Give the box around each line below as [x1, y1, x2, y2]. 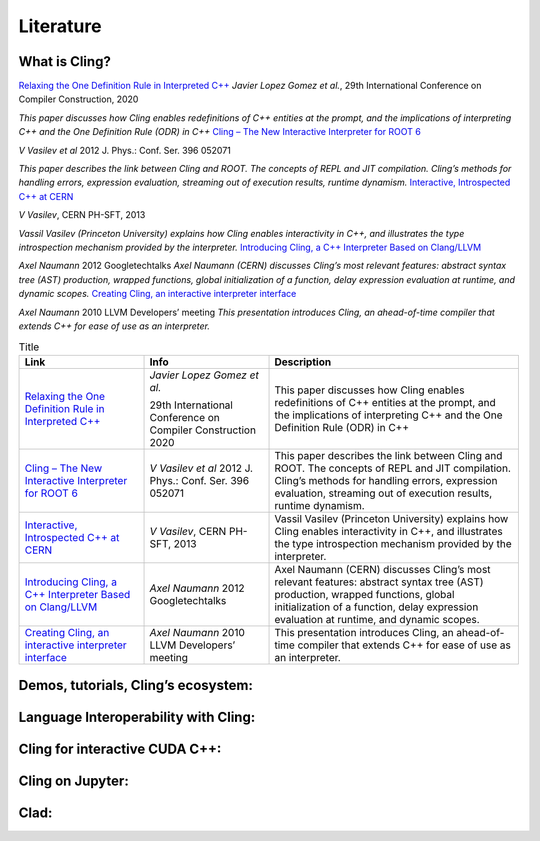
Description [274, 355, 332, 369]
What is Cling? [18, 53, 112, 70]
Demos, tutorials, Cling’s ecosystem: [18, 677, 254, 694]
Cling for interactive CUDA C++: [18, 741, 222, 758]
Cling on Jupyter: [18, 773, 129, 790]
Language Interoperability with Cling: [18, 709, 256, 726]
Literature [18, 15, 102, 37]
